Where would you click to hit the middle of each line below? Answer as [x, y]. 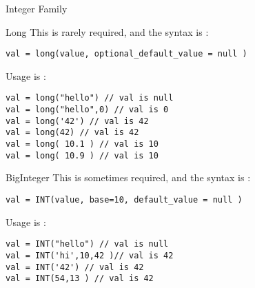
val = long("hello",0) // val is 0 [87, 110]
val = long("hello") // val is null [90, 98]
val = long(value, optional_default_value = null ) [126, 54]
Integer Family [37, 8]
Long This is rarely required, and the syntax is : [107, 31]
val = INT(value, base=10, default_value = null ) [124, 199]
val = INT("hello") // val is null [87, 244]
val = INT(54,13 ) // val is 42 [80, 279]
